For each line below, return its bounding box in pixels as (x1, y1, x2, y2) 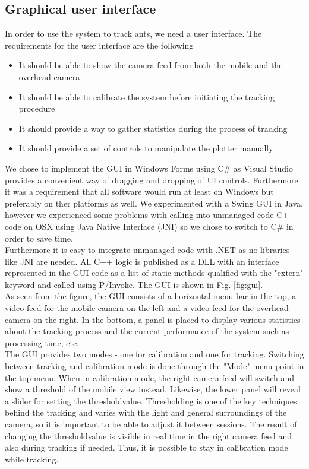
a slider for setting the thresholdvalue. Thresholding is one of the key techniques (5, 394, 297, 407)
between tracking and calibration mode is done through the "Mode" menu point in (5, 360, 304, 372)
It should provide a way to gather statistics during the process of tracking (18, 122, 288, 134)
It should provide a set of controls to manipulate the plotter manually (18, 142, 273, 154)
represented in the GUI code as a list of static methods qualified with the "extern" (5, 267, 304, 279)
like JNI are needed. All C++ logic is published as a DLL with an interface (5, 255, 279, 267)
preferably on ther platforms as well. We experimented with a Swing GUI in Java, (5, 197, 303, 209)
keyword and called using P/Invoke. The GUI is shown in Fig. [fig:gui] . (5, 278, 263, 290)
